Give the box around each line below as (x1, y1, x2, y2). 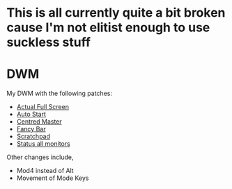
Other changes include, (6, 153, 74, 161)
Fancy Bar (16, 125, 46, 133)
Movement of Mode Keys (16, 174, 89, 182)
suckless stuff (6, 35, 91, 50)
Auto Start (16, 110, 47, 119)
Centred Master (16, 117, 62, 126)
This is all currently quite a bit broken (6, 5, 226, 21)
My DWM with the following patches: (6, 89, 113, 98)
